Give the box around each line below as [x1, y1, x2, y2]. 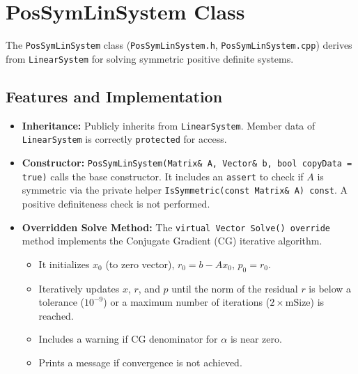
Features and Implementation [6, 85, 223, 107]
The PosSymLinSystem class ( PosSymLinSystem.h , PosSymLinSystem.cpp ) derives [6, 38, 352, 52]
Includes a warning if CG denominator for [38, 332, 218, 346]
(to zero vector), [105, 256, 175, 271]
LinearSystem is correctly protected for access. [22, 132, 227, 146]
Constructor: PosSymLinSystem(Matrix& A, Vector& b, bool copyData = [22, 155, 352, 169]
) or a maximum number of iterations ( [103, 295, 270, 309]
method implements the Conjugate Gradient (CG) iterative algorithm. [22, 233, 322, 248]
